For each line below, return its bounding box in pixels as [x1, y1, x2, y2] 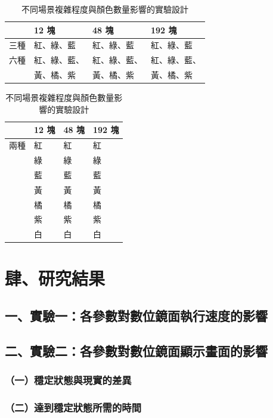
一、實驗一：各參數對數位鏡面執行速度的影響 [5, 306, 268, 325]
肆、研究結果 [5, 265, 106, 290]
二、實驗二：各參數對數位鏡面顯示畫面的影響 [5, 341, 268, 360]
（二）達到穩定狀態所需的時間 [5, 400, 142, 415]
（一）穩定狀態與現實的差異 [5, 373, 132, 388]
